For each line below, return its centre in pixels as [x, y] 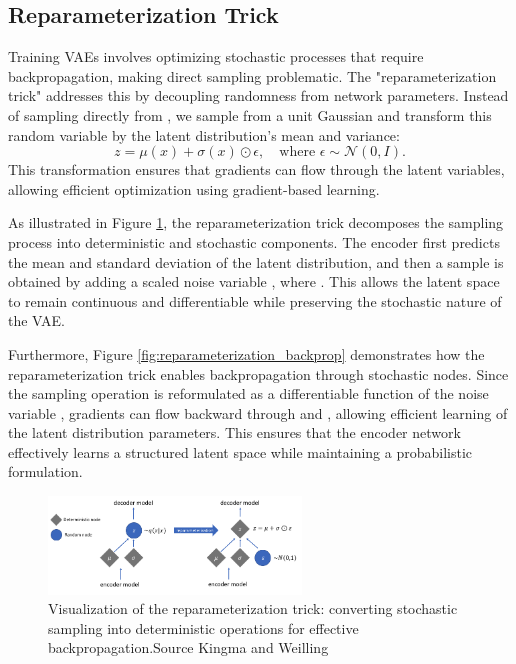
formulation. [45, 471]
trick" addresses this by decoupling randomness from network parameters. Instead [258, 95]
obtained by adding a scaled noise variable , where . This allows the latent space [254, 281]
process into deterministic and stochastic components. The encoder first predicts [254, 241]
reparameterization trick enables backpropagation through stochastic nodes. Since [258, 373]
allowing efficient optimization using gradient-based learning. [194, 188]
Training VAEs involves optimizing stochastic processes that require [216, 56]
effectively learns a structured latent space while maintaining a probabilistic [240, 451]
